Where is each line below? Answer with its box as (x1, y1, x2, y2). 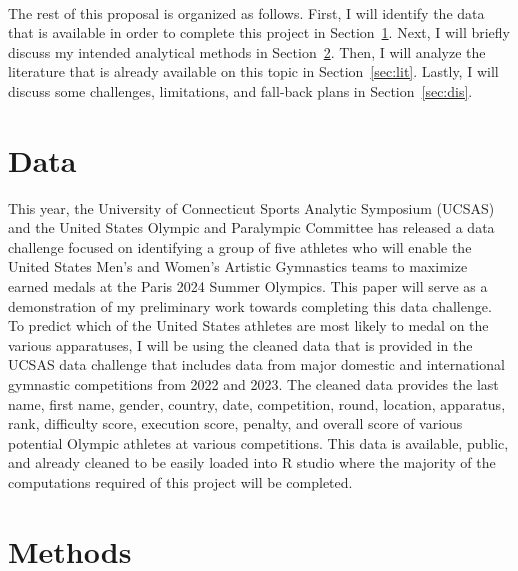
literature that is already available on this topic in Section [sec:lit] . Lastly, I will (8, 61, 499, 82)
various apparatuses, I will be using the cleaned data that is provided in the (8, 334, 473, 355)
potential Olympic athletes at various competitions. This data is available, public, (8, 432, 509, 453)
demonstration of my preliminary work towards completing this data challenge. (8, 295, 492, 316)
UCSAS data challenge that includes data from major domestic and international (8, 354, 505, 375)
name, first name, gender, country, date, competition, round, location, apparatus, (8, 393, 506, 414)
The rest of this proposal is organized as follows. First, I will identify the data (8, 2, 485, 23)
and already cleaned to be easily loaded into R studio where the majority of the (8, 452, 496, 473)
